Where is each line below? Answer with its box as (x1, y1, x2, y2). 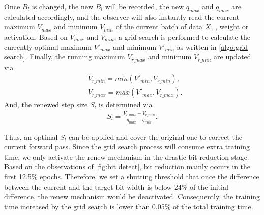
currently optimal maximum (4, 41, 92, 52)
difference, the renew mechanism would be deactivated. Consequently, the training (4, 191, 260, 202)
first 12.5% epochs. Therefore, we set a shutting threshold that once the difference (4, 171, 259, 182)
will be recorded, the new (105, 1, 184, 11)
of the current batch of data (115, 21, 203, 32)
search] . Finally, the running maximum (4, 51, 125, 62)
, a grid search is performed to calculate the (114, 31, 250, 42)
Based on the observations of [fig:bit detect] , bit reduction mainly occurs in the (4, 161, 251, 172)
